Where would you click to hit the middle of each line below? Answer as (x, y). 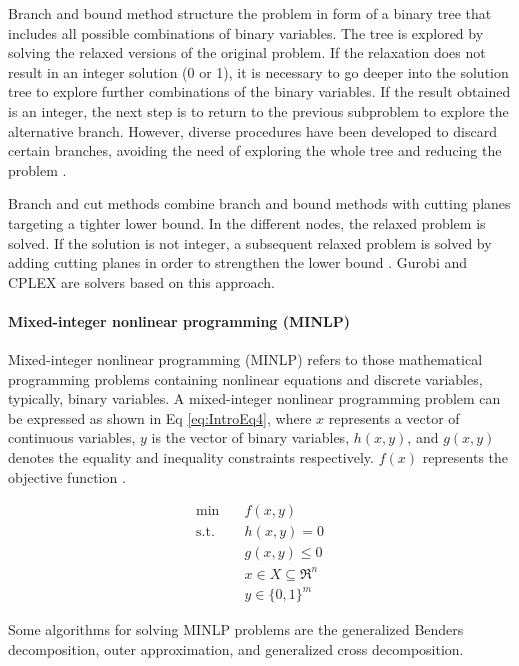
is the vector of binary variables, (250, 437)
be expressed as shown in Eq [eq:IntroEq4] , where (160, 417)
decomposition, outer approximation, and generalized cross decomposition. (236, 649)
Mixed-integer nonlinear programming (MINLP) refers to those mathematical (245, 359)
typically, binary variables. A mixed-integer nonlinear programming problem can (254, 398)
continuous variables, (72, 437)
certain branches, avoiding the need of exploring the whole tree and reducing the (255, 150)
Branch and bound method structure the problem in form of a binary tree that (250, 13)
